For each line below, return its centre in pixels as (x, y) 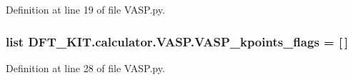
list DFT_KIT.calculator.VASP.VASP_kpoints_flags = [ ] (177, 41)
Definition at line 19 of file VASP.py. (85, 9)
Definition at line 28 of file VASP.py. (85, 67)
